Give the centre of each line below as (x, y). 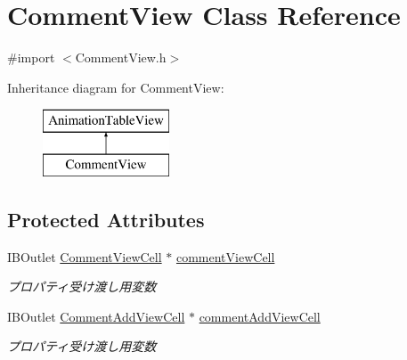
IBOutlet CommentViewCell (85, 256)
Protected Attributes (106, 219)
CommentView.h (121, 57)
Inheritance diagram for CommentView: (116, 87)
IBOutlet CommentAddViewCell (96, 316)
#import (31, 57)
